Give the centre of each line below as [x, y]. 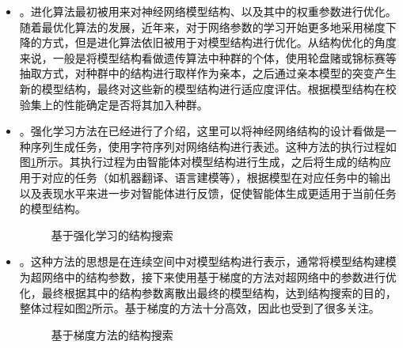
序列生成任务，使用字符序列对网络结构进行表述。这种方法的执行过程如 [213, 146]
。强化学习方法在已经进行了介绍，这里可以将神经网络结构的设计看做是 [202, 131]
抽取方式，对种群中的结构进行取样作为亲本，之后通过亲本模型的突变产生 [208, 73]
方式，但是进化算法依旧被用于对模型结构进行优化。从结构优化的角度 [219, 42]
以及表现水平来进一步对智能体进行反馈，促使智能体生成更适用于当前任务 [208, 193]
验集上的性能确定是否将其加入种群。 [114, 104]
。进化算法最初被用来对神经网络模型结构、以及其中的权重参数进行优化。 [208, 11]
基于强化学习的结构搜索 [112, 235]
